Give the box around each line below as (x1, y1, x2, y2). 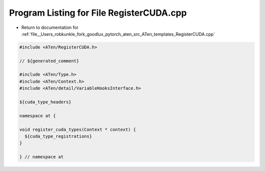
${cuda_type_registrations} (25, 134, 92, 139)
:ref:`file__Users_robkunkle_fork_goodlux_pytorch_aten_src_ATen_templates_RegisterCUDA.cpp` (21, 31, 215, 37)
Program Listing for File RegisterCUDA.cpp (9, 7, 187, 18)
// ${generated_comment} (19, 58, 79, 64)
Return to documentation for (21, 24, 79, 30)
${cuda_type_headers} (19, 99, 72, 105)
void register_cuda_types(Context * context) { (19, 126, 136, 132)
